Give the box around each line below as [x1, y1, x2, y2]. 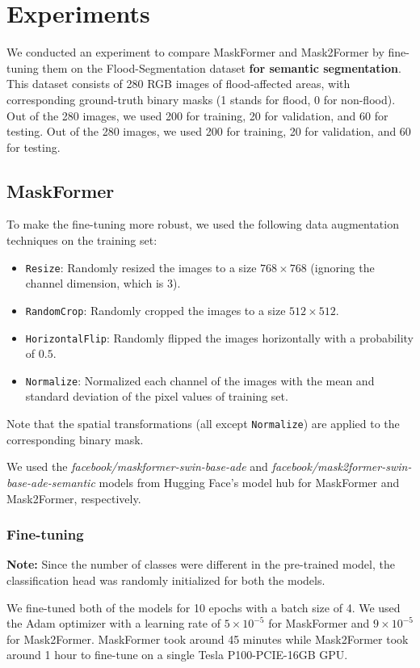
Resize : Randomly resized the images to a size [25, 258, 257, 275]
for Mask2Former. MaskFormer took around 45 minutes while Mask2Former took [6, 630, 409, 647]
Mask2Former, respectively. [6, 489, 141, 506]
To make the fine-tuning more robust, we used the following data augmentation [6, 216, 399, 233]
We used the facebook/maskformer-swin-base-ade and [6, 458, 268, 475]
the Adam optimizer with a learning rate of [6, 615, 220, 632]
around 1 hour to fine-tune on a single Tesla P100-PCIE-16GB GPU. [6, 646, 348, 663]
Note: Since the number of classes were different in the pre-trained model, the [6, 556, 395, 573]
